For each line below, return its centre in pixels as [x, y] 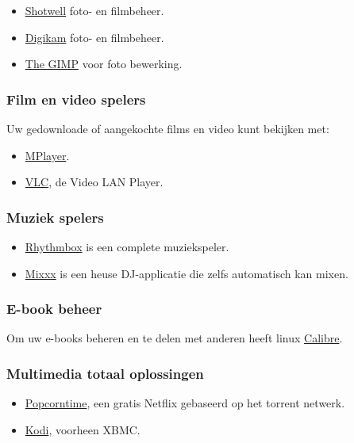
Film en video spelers [76, 99]
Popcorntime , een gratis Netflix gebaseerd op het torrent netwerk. [185, 403]
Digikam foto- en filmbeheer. [94, 37]
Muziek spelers [55, 217]
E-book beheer [54, 309]
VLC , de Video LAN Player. [94, 182]
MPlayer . [47, 155]
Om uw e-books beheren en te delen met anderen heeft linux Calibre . [175, 338]
